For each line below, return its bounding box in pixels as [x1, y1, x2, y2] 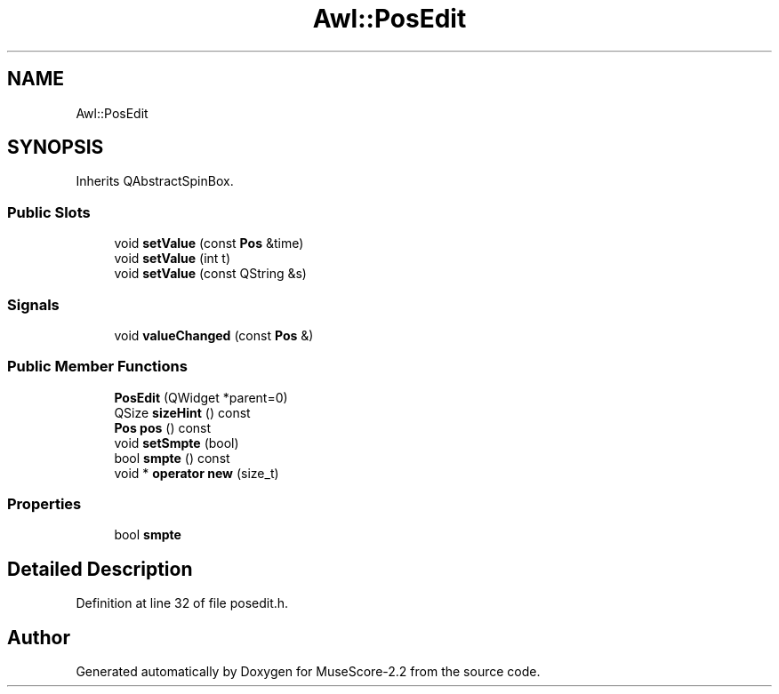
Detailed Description [7, 557, 193, 580]
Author [7, 626, 70, 649]
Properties [7, 495, 82, 514]
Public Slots [7, 203, 91, 221]
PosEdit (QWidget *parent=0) [114, 389, 288, 405]
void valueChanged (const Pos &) [114, 327, 314, 343]
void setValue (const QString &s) [114, 266, 307, 282]
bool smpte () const [114, 450, 230, 466]
